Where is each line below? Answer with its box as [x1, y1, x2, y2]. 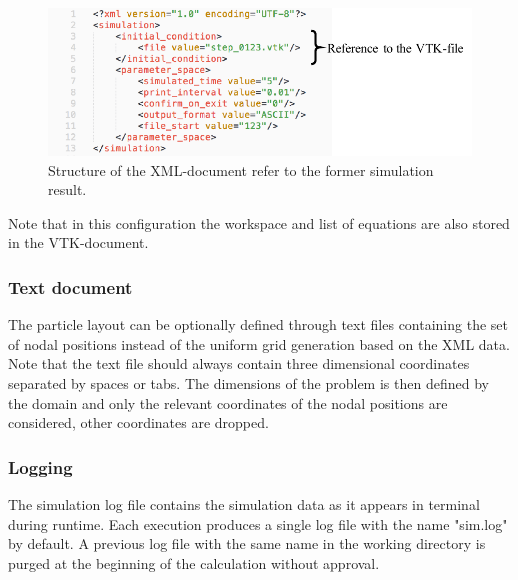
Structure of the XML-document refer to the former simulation [48, 159, 434, 180]
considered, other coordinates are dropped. [8, 412, 269, 433]
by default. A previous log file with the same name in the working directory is [8, 533, 486, 554]
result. [48, 179, 87, 200]
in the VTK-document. [8, 232, 149, 253]
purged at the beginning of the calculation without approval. [8, 552, 380, 573]
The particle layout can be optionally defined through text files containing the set [8, 314, 508, 335]
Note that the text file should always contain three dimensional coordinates [8, 353, 470, 374]
